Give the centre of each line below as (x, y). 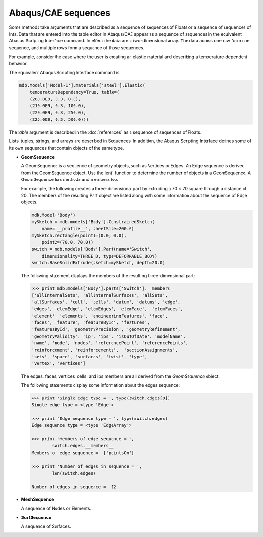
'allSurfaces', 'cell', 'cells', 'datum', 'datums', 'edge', (106, 302)
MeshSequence (38, 499)
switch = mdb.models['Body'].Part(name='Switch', (92, 249)
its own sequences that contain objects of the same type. (66, 148)
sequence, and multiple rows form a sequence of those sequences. (77, 48)
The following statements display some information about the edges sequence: (101, 385)
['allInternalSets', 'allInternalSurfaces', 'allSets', (100, 295)
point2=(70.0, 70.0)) (67, 242)
